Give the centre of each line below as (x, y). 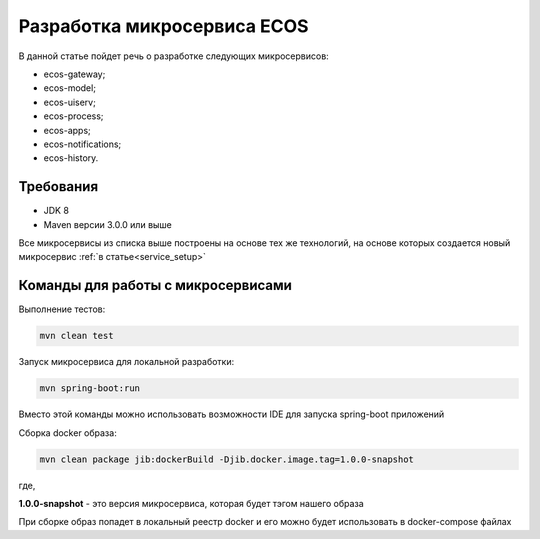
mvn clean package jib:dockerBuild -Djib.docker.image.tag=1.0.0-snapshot (227, 459)
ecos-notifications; (82, 144)
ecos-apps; (67, 130)
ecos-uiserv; (70, 102)
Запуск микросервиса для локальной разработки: (126, 362)
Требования (58, 186)
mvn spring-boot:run (89, 388)
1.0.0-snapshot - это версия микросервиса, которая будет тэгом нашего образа (191, 503)
